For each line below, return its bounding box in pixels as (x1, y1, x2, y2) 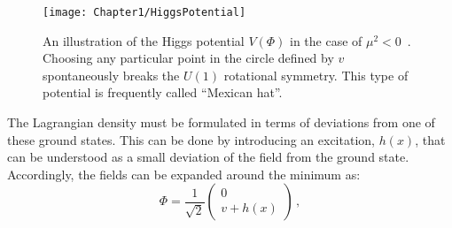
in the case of (290, 31, 362, 49)
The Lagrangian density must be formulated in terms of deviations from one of (7, 113, 435, 132)
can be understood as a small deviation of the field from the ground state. (7, 148, 409, 166)
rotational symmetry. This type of (223, 65, 409, 84)
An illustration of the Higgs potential (43, 31, 245, 49)
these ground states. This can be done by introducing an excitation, (7, 130, 375, 148)
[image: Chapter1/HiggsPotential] (43, 6, 246, 19)
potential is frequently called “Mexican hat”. (43, 83, 283, 102)
